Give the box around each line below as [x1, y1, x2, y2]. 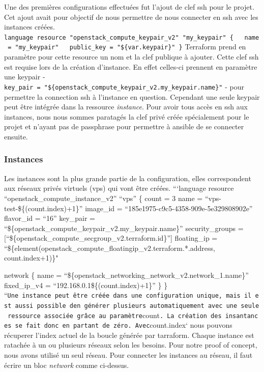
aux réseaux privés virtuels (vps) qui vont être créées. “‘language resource [4, 183, 234, 193]
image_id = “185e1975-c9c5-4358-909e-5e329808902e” [85, 203, 253, 213]
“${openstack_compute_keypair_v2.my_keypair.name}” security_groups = [4, 222, 244, 233]
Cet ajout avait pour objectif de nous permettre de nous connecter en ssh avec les [4, 11, 258, 22]
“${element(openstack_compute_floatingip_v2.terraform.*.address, [4, 242, 215, 253]
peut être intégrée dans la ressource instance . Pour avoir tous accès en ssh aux [4, 101, 248, 112]
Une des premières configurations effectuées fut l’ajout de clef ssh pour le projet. [4, 2, 254, 12]
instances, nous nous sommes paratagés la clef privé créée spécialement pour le [4, 111, 249, 122]
